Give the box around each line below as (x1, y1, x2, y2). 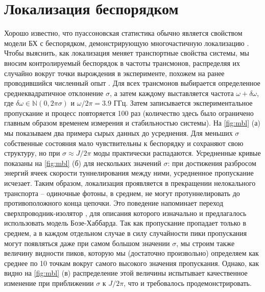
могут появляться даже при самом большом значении (4, 237, 170, 248)
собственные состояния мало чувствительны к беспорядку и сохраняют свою (4, 137, 244, 148)
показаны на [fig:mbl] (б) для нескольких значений (4, 157, 161, 168)
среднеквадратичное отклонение (4, 87, 104, 98)
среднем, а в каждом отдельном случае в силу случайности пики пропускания (4, 228, 247, 238)
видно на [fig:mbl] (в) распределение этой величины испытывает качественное (4, 267, 248, 278)
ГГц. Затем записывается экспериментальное (113, 98, 253, 108)
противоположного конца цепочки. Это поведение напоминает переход (4, 198, 224, 208)
